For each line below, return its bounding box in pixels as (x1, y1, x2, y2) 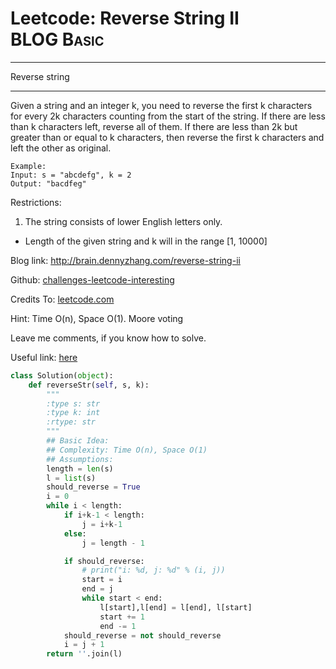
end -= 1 (99, 621, 137, 631)
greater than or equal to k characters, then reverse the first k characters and (10, 131, 325, 143)
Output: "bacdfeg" (10, 178, 87, 189)
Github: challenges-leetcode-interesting (10, 273, 175, 286)
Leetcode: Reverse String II (10, 7, 240, 30)
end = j (81, 584, 114, 594)
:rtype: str (46, 417, 97, 427)
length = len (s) (46, 463, 114, 474)
